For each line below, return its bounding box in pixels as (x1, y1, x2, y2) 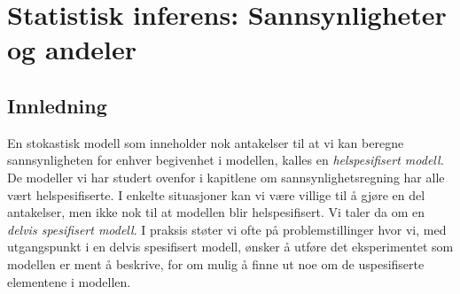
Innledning (7, 91, 107, 119)
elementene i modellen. (7, 272, 131, 290)
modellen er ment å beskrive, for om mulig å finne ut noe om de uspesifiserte (7, 254, 425, 273)
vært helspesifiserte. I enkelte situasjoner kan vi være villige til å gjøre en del (7, 185, 425, 204)
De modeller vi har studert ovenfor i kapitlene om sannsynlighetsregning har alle (7, 167, 445, 186)
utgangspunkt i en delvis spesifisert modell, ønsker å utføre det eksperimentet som (7, 237, 454, 256)
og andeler (7, 31, 137, 67)
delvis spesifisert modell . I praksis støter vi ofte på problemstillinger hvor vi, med (7, 220, 447, 238)
